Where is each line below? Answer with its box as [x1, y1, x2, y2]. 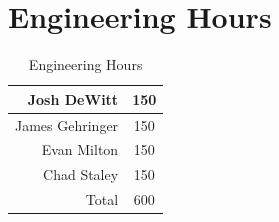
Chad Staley [43, 164, 119, 185]
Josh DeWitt [27, 88, 119, 109]
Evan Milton [41, 139, 119, 160]
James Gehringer [15, 114, 119, 135]
